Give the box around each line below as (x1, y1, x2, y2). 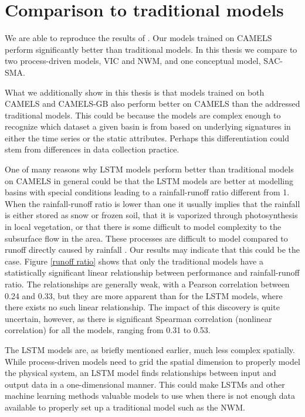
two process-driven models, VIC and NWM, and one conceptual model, (5, 55, 261, 67)
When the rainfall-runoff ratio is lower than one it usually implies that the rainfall (5, 197, 300, 209)
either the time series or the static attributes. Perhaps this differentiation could (5, 131, 290, 144)
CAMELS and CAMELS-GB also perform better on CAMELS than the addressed (5, 97, 300, 110)
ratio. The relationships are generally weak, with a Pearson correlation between (5, 278, 290, 290)
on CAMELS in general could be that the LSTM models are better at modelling (5, 174, 293, 187)
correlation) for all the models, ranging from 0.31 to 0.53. (5, 324, 211, 336)
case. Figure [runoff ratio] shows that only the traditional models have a (5, 255, 263, 267)
